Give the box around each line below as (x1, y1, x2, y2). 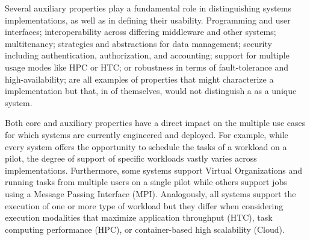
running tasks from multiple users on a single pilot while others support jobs (5, 175, 287, 188)
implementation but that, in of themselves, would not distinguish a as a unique (5, 84, 297, 97)
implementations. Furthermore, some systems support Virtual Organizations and (5, 163, 303, 176)
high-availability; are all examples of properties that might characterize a (5, 72, 274, 85)
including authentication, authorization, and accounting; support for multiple (5, 49, 290, 62)
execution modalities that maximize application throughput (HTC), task (5, 211, 273, 224)
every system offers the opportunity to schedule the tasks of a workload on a (5, 140, 287, 153)
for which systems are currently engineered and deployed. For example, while (5, 128, 288, 141)
